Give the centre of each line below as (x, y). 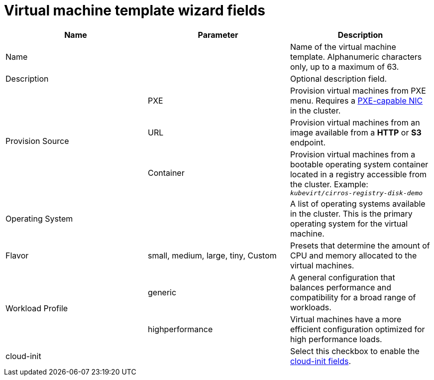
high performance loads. (336, 339)
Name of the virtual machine (343, 47)
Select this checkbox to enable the (355, 351)
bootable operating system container (359, 164)
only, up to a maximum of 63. (344, 66)
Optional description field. (338, 78)
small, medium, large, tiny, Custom (212, 255)
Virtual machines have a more (346, 319)
